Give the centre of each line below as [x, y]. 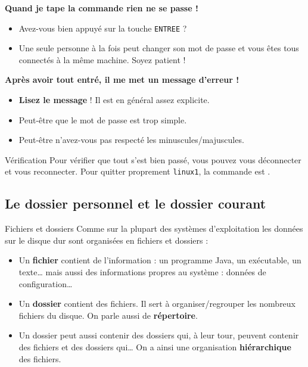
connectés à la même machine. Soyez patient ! [102, 59]
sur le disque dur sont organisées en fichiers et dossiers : [107, 240]
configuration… [46, 283]
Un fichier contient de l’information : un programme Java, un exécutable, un [160, 260]
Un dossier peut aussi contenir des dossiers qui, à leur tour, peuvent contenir [159, 335]
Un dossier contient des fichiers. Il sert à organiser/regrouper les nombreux [157, 304]
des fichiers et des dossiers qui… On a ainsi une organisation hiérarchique [155, 347]
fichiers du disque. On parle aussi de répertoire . [108, 315]
